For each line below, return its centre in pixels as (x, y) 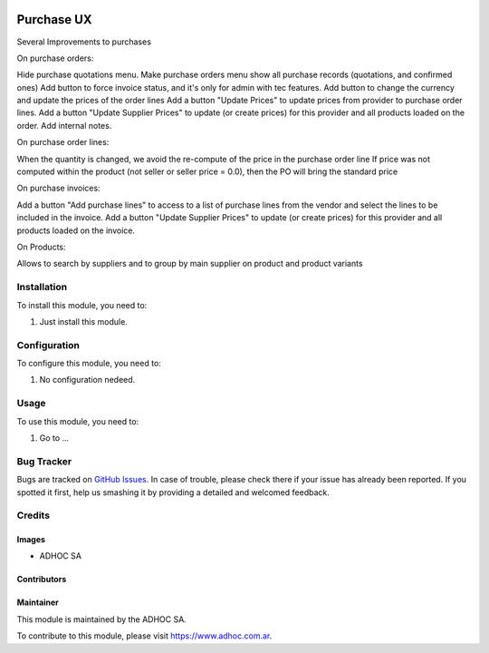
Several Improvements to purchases (84, 42)
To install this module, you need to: (82, 305)
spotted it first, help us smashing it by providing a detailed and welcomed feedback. (173, 492)
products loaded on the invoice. (76, 230)
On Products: (42, 247)
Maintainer (38, 602)
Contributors (42, 580)
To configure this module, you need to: (89, 364)
